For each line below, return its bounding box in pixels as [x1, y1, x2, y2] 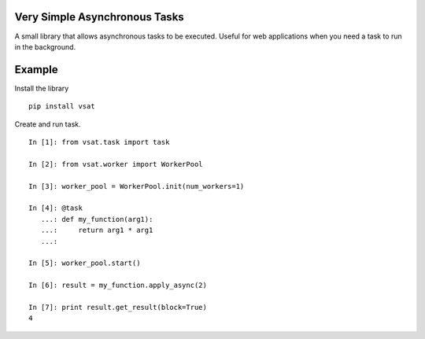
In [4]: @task [28, 204, 83, 212]
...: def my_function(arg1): [40, 215, 153, 223]
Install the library [14, 83, 69, 93]
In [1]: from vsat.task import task [28, 138, 170, 146]
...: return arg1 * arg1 [40, 226, 153, 235]
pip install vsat [28, 102, 95, 111]
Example [14, 63, 58, 76]
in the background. [14, 42, 76, 51]
